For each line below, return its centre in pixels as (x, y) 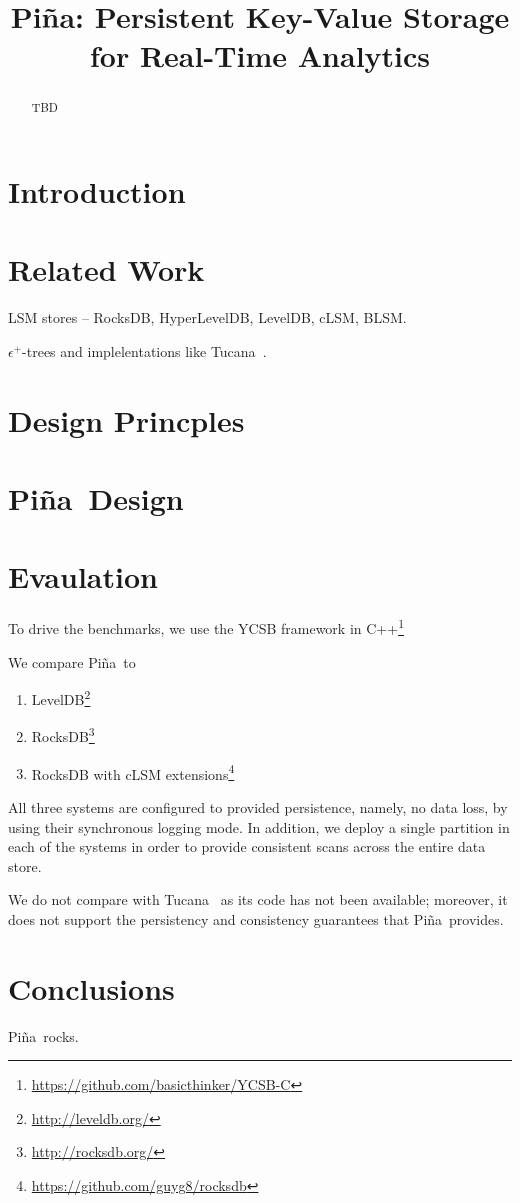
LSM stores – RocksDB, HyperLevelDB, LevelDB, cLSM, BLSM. (207, 317)
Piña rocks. (43, 1035)
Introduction (97, 191)
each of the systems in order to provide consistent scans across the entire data (247, 846)
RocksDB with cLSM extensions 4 (133, 772)
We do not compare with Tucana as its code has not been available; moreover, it (258, 899)
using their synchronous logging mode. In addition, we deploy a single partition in (259, 826)
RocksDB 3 (63, 735)
